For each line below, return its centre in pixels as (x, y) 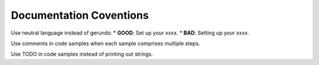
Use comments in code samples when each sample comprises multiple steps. (105, 43)
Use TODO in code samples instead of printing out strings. (82, 54)
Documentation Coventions (80, 15)
